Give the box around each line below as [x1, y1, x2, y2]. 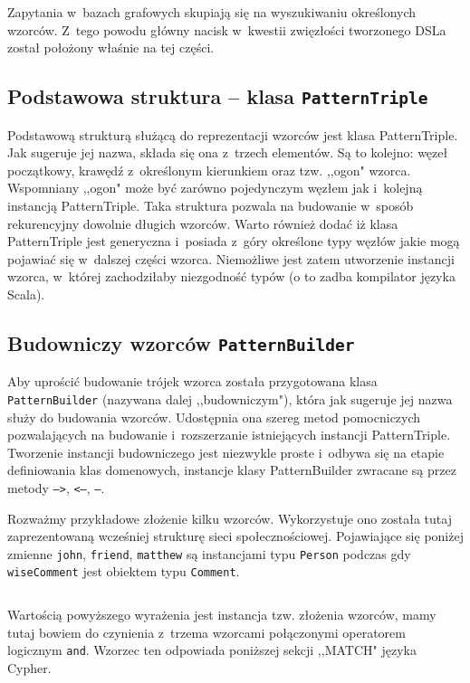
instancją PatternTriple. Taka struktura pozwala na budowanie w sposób [7, 195, 414, 214]
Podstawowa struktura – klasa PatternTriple [7, 82, 428, 110]
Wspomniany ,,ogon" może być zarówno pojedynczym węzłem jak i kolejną [7, 178, 423, 197]
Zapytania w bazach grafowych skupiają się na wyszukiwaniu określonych [7, 3, 417, 21]
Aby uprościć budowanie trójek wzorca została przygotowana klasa [7, 372, 378, 391]
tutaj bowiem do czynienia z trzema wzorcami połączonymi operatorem [7, 622, 406, 641]
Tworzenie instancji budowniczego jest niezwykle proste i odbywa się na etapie [7, 442, 445, 461]
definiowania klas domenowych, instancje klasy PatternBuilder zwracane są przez [7, 460, 456, 479]
